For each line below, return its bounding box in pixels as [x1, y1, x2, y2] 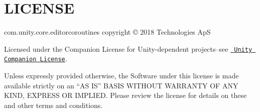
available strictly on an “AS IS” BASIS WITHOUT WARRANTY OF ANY [4, 80, 238, 90]
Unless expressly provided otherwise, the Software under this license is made [4, 70, 239, 81]
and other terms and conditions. [4, 99, 103, 110]
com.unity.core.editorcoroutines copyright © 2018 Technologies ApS [4, 27, 211, 37]
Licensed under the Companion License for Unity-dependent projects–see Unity [4, 43, 252, 54]
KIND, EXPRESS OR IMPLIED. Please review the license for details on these [4, 90, 247, 100]
